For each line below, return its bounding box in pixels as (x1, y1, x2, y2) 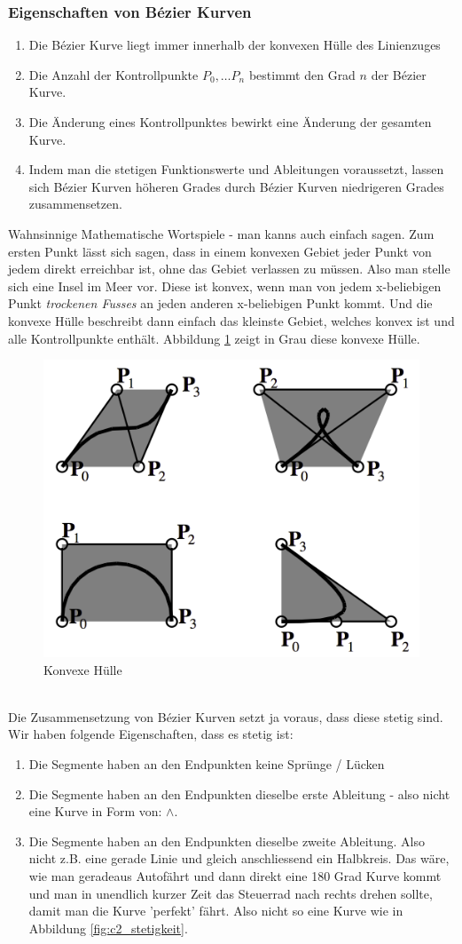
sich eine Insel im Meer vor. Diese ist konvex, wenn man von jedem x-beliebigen (8, 276, 442, 295)
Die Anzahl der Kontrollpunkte (28, 65, 199, 83)
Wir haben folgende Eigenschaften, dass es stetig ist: (8, 725, 294, 743)
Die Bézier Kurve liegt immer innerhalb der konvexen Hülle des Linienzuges (28, 36, 441, 54)
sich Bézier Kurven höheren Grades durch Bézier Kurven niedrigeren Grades (28, 177, 444, 195)
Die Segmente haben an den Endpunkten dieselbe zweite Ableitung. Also (28, 831, 426, 850)
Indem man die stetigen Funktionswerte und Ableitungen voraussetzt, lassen (28, 160, 444, 178)
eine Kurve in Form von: (28, 802, 162, 821)
